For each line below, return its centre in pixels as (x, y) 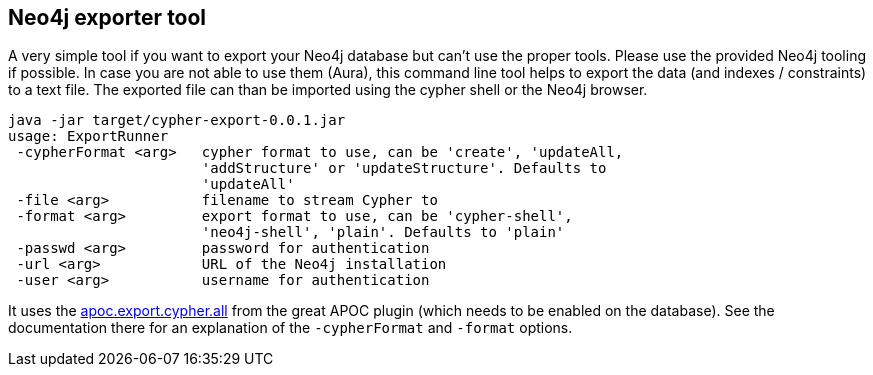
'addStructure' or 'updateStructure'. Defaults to (404, 168)
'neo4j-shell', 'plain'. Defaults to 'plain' (383, 232)
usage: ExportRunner (88, 136)
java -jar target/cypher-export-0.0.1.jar (177, 120)
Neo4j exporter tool (107, 17)
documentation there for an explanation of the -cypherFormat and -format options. (290, 328)
